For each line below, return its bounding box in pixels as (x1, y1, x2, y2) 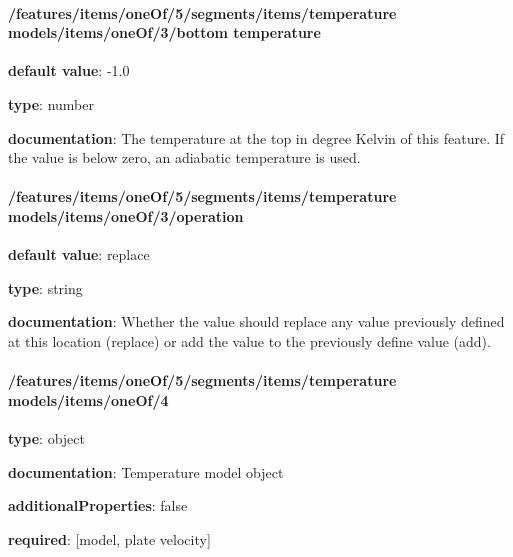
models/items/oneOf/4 (8, 389, 169, 410)
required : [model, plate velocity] (8, 528, 211, 549)
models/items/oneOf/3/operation (8, 205, 244, 226)
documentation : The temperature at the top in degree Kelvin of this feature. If (8, 127, 505, 148)
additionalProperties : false (8, 495, 188, 516)
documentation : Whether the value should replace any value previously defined (8, 311, 505, 332)
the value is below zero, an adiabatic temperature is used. (8, 147, 361, 168)
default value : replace (8, 244, 150, 265)
